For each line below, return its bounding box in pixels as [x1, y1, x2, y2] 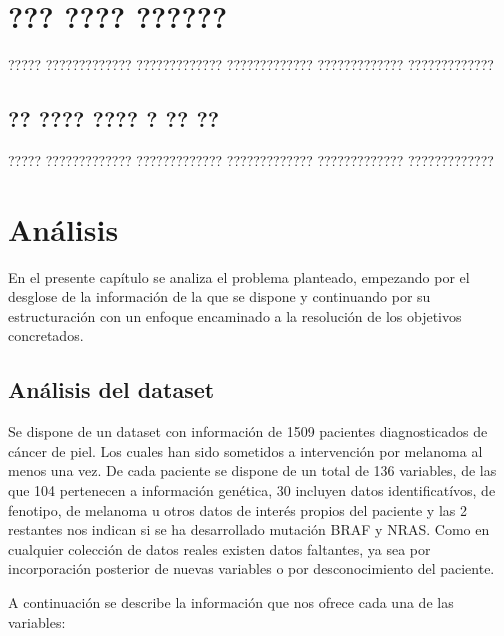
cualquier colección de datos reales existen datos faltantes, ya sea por [8, 538, 431, 559]
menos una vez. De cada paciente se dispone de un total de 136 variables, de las [8, 460, 497, 481]
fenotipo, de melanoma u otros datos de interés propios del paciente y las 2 [8, 499, 467, 520]
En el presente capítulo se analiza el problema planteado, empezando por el [8, 266, 470, 287]
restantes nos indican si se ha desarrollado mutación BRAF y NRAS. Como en [8, 519, 490, 540]
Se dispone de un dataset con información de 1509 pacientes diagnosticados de [8, 421, 488, 442]
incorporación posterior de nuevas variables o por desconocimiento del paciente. [8, 558, 495, 579]
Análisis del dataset [8, 374, 215, 405]
